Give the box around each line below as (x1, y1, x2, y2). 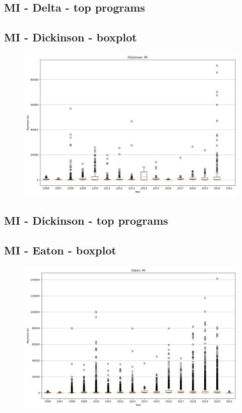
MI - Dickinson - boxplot (4, 29, 137, 45)
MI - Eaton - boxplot (4, 242, 116, 258)
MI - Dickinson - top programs (4, 213, 168, 228)
